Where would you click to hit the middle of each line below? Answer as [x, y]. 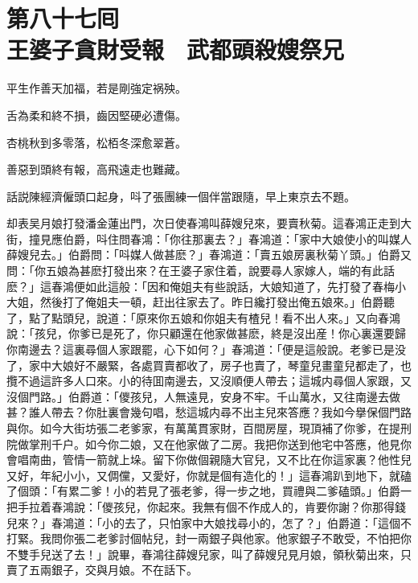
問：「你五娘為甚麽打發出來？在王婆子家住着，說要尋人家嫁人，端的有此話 [201, 271]
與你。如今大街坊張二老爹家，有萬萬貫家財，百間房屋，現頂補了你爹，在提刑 [209, 428]
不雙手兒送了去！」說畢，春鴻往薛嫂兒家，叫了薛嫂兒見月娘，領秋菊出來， [203, 554]
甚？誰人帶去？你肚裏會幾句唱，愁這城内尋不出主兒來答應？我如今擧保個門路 [209, 412]
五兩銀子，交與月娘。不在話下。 [113, 570]
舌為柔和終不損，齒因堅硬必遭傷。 [96, 115]
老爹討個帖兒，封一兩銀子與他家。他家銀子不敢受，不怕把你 [254, 538]
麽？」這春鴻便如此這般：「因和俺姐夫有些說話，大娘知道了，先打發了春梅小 [206, 286]
